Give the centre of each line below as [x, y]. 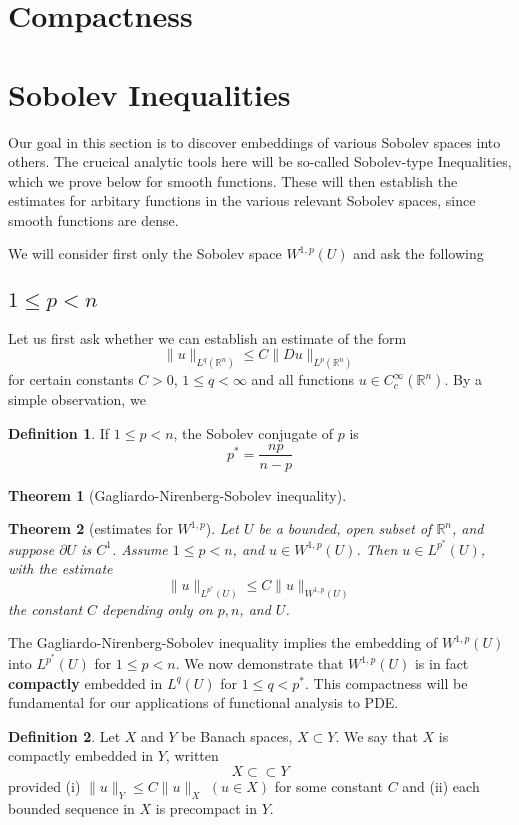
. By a [463, 379]
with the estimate [60, 568]
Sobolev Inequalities [149, 93]
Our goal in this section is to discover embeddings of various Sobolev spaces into [254, 141]
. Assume [139, 548]
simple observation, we [77, 399]
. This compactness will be [386, 682]
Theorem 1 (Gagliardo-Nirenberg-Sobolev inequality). [177, 494]
